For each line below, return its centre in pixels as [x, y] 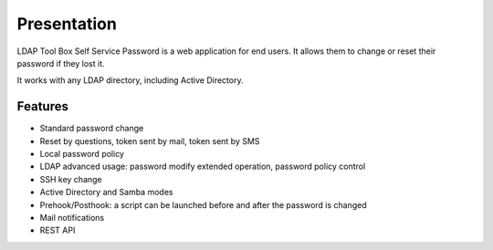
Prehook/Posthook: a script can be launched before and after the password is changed [203, 204]
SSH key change [71, 179]
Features [42, 106]
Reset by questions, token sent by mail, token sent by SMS [150, 141]
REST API [58, 230]
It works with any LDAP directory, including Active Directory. [130, 80]
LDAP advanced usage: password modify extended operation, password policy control [203, 167]
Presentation [67, 24]
